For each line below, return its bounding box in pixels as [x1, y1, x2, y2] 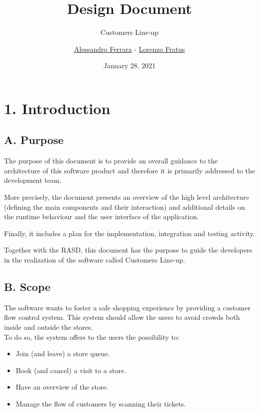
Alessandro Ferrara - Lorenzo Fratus [74, 43, 185, 54]
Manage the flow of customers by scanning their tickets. [15, 399, 186, 409]
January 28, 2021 [103, 60, 156, 71]
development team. [4, 175, 62, 185]
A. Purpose [4, 132, 64, 147]
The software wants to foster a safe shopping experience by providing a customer [4, 302, 251, 312]
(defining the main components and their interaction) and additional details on [4, 201, 245, 212]
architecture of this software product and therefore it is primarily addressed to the [4, 165, 255, 175]
